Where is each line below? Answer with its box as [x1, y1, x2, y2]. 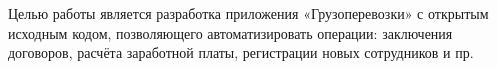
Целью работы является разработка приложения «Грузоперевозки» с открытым [8, 3, 489, 23]
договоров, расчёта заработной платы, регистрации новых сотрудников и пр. [8, 42, 474, 63]
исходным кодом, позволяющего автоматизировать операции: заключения [8, 22, 453, 43]
